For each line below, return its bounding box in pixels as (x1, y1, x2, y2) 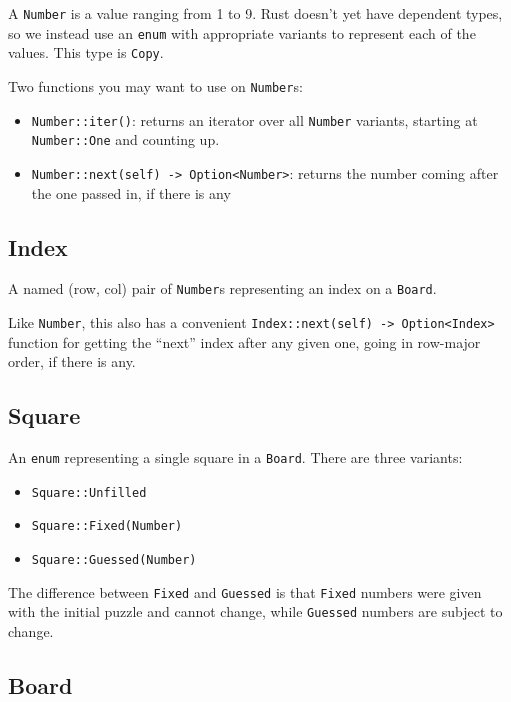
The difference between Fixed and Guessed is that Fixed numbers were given (8, 581, 482, 602)
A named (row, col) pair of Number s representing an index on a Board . (8, 278, 437, 299)
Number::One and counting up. (31, 129, 220, 150)
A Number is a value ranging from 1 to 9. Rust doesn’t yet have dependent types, (8, 3, 503, 23)
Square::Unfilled (31, 485, 147, 500)
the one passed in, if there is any (31, 182, 231, 203)
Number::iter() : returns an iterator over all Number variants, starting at (31, 109, 478, 130)
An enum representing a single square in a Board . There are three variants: (8, 447, 463, 468)
